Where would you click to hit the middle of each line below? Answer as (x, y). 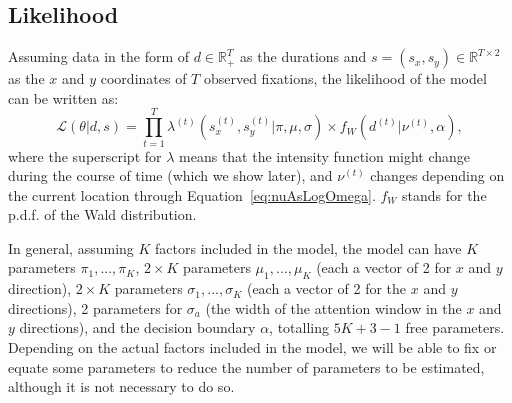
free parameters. (455, 327)
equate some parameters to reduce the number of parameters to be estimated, (246, 366)
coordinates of (143, 78)
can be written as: (63, 97)
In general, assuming (71, 247)
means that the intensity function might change (325, 155)
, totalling (299, 327)
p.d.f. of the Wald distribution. (102, 214)
